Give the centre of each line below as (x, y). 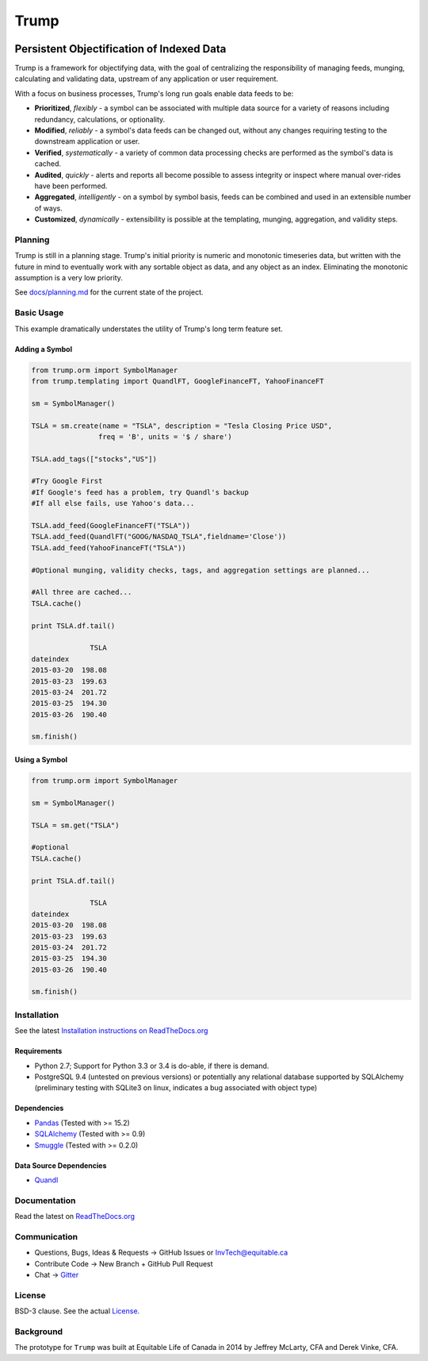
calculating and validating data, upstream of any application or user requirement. (147, 79)
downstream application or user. (87, 141)
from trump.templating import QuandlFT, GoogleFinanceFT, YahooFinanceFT (178, 381)
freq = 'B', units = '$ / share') (165, 436)
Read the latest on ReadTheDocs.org (75, 1216)
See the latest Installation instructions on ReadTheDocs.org (111, 1031)
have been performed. (71, 186)
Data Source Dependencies (61, 1165)
